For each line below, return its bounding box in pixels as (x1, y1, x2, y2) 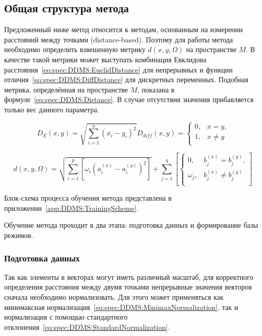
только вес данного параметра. (4, 104, 99, 114)
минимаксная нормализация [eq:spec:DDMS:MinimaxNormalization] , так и (4, 301, 238, 312)
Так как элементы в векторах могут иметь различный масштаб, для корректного (4, 271, 254, 282)
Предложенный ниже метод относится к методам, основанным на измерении (4, 24, 243, 35)
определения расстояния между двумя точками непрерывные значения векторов (4, 281, 252, 292)
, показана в (137, 84, 174, 94)
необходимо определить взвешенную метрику (4, 44, 146, 55)
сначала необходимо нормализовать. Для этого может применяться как (4, 291, 224, 302)
